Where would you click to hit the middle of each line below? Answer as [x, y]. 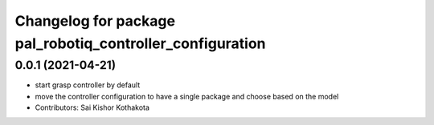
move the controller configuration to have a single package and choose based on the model [187, 96]
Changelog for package [95, 21]
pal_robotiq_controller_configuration [140, 43]
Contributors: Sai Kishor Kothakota [92, 107]
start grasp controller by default [88, 85]
